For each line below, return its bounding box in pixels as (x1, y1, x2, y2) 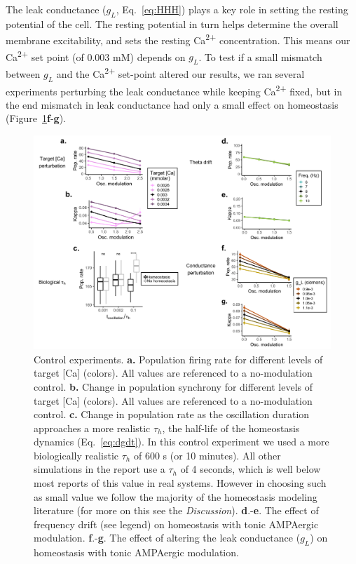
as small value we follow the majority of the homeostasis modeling (34, 489, 317, 504)
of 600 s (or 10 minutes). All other (133, 448, 281, 462)
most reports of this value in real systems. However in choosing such (34, 476, 327, 490)
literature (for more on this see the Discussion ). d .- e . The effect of (34, 503, 319, 518)
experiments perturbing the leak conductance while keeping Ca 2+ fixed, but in (6, 81, 343, 98)
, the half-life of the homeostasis (162, 420, 300, 435)
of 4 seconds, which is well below (180, 462, 321, 476)
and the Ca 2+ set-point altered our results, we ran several (56, 65, 305, 81)
